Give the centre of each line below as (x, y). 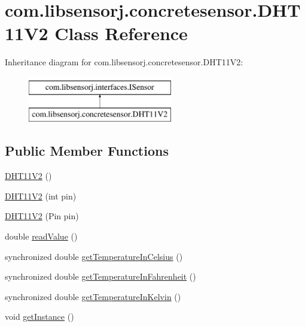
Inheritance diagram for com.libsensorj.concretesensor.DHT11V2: (124, 62)
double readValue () (41, 236)
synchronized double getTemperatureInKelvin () (93, 296)
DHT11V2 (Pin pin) (42, 216)
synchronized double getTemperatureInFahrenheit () (100, 276)
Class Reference (121, 33)
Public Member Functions (87, 151)
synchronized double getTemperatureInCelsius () (94, 256)
